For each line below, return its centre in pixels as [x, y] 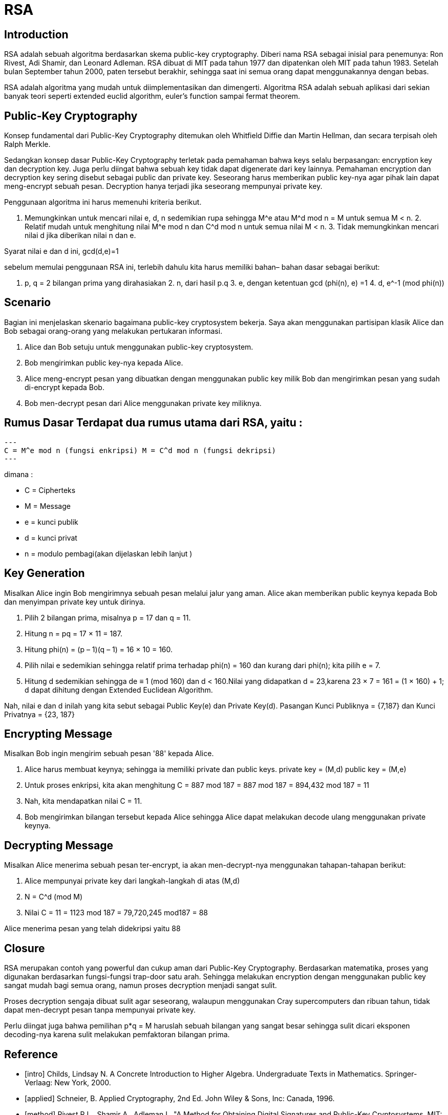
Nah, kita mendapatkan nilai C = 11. [83, 801]
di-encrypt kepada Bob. [65, 387]
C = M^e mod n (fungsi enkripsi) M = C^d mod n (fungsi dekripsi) [140, 450]
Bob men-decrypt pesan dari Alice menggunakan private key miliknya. [143, 403]
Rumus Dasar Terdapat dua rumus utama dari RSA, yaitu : [153, 423]
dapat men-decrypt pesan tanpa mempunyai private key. [100, 1010]
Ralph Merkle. [27, 144]
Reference [31, 1054]
